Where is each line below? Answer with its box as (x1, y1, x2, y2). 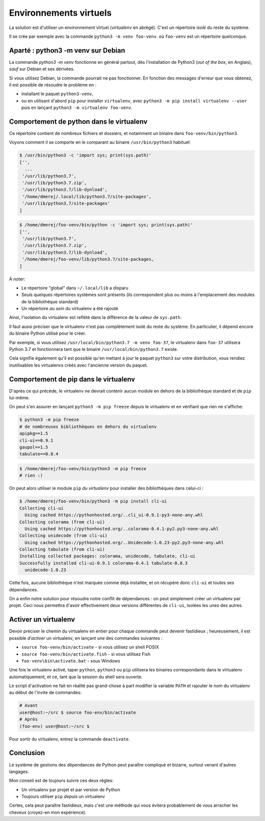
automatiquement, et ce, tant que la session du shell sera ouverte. (9, 674, 143, 680)
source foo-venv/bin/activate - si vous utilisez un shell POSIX (21, 644, 159, 650)
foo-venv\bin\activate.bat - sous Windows (21, 658, 120, 663)
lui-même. (9, 395, 30, 401)
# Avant (19, 703, 38, 709)
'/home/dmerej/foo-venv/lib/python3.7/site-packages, (22, 257, 154, 262)
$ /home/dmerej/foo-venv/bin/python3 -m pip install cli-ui (19, 499, 167, 504)
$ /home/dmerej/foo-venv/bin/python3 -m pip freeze (19, 466, 147, 471)
